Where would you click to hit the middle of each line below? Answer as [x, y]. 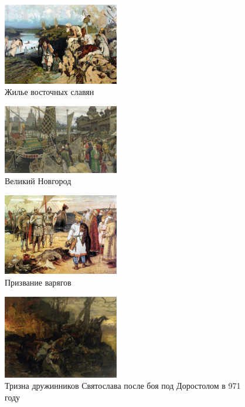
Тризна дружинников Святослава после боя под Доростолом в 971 [123, 386]
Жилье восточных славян [50, 92]
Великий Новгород [38, 181]
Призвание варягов [38, 282]
